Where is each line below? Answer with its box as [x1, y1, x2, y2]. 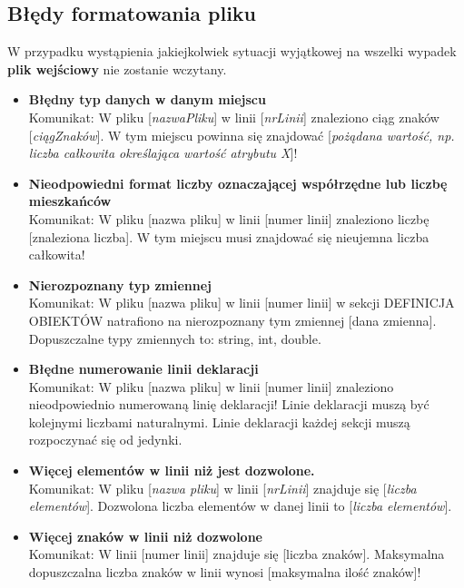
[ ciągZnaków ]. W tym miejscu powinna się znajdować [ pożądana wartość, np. [28, 125, 455, 144]
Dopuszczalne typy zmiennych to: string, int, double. [28, 328, 321, 348]
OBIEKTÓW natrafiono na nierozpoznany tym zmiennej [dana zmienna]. [28, 310, 437, 329]
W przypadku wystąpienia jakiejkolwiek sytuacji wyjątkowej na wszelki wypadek [7, 42, 457, 61]
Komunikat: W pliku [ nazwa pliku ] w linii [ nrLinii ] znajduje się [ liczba [28, 478, 417, 497]
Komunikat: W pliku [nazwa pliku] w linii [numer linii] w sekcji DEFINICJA [28, 293, 455, 312]
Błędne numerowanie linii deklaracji [28, 359, 259, 378]
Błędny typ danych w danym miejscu [28, 90, 266, 109]
